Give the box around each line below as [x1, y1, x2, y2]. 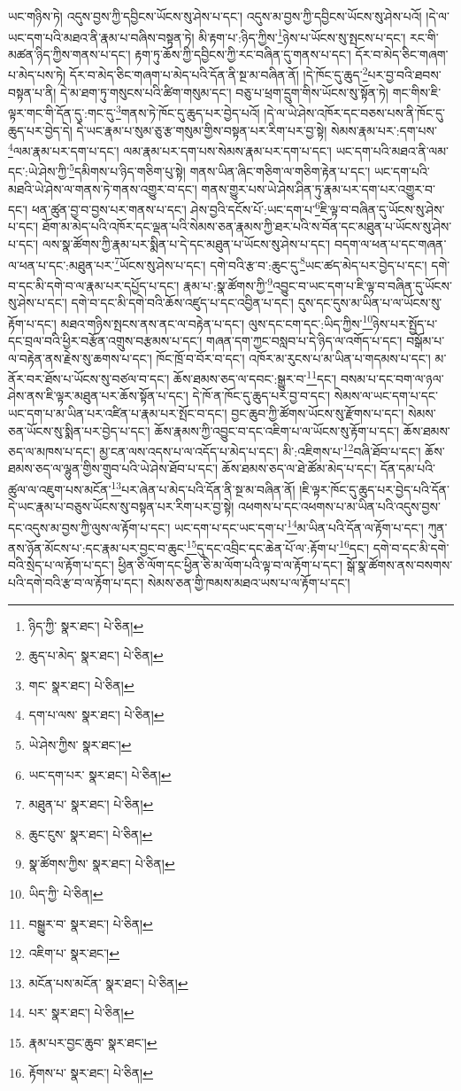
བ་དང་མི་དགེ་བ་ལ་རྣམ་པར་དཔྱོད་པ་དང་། [8, 276, 180, 294]
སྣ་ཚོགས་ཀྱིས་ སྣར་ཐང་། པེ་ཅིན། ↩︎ [28, 854, 175, 873]
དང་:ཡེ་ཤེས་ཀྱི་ [8, 162, 70, 181]
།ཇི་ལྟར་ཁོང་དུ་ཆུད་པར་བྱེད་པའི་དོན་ [299, 479, 450, 498]
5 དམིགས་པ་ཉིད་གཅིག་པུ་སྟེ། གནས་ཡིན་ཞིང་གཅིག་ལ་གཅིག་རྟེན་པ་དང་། [69, 160, 371, 181]
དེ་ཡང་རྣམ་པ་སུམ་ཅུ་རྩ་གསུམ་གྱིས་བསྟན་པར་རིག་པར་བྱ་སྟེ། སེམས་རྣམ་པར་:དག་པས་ [76, 121, 437, 139]
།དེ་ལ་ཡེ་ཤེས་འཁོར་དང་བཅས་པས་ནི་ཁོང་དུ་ [264, 103, 445, 121]
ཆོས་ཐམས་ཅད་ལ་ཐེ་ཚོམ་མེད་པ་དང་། [221, 459, 377, 478]
